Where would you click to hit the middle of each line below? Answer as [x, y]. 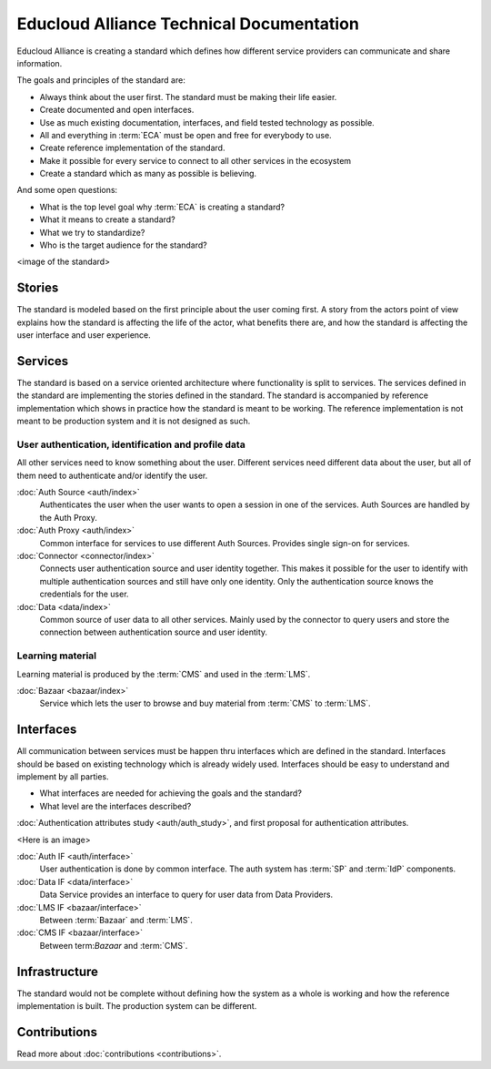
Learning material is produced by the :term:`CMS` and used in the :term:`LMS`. [164, 674]
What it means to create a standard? [108, 219]
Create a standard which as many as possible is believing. [148, 174]
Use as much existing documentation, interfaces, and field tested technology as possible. [207, 122]
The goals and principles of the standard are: [101, 80]
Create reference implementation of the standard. [132, 148]
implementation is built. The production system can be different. [137, 1005]
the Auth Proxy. [68, 517]
